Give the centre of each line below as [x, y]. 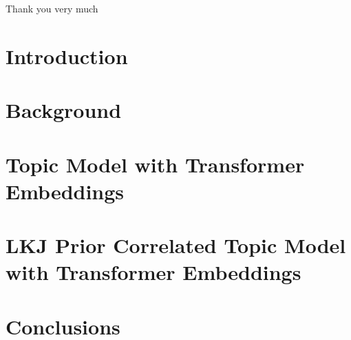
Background [64, 110]
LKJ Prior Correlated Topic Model [176, 245]
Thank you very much [52, 8]
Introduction [67, 56]
